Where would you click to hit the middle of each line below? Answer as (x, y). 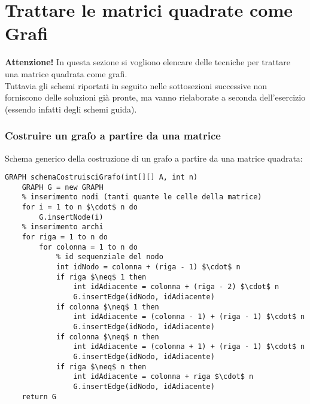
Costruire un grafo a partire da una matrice (113, 136)
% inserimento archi (63, 227)
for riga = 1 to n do (65, 237)
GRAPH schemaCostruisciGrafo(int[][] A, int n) (101, 177)
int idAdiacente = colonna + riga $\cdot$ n (163, 377)
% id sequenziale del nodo (110, 257)
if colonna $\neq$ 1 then (107, 307)
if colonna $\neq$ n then (107, 337)
